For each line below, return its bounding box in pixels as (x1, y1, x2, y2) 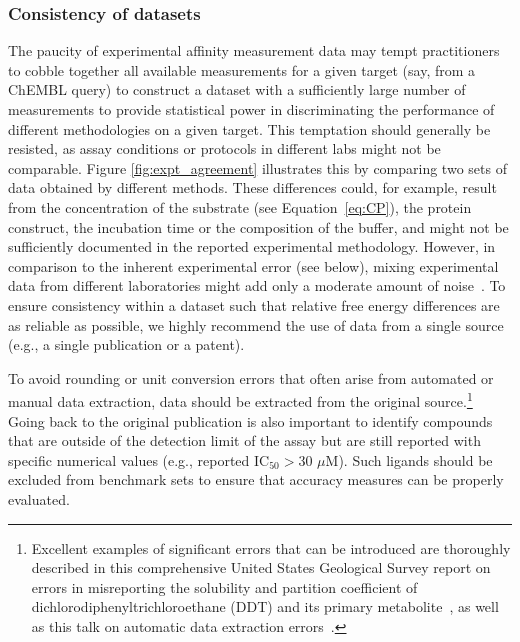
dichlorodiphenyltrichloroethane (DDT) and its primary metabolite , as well (31, 596, 499, 617)
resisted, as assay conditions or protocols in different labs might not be (8, 138, 441, 159)
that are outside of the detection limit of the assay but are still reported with (8, 430, 481, 451)
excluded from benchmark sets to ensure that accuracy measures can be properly (8, 469, 504, 490)
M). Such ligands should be (325, 449, 493, 470)
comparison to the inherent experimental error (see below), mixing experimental (8, 255, 499, 276)
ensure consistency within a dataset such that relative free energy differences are (8, 294, 500, 315)
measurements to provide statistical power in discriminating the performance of (8, 99, 495, 119)
